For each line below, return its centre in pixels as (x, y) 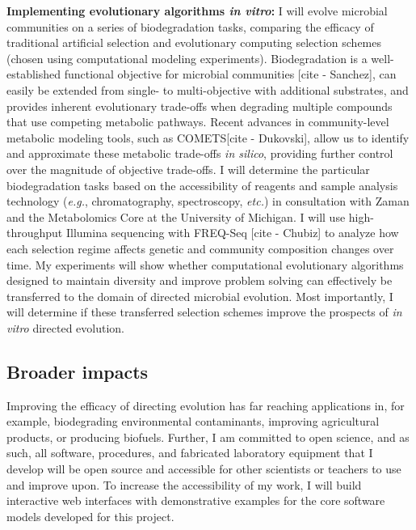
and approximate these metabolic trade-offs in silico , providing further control (200, 153)
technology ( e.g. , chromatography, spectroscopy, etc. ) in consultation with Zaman (208, 201)
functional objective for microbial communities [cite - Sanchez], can (230, 74)
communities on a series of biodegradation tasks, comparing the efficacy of (190, 26)
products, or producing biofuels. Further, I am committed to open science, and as (208, 437)
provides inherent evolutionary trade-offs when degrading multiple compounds (200, 106)
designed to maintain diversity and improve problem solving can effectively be (200, 280)
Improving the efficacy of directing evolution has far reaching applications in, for (206, 405)
